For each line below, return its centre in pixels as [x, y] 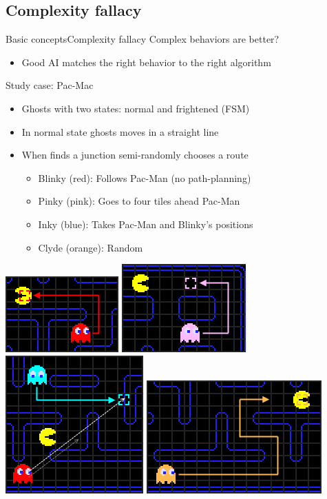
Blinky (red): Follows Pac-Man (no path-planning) [145, 177]
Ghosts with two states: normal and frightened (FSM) [136, 108]
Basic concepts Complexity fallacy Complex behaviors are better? [143, 39]
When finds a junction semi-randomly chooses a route [135, 155]
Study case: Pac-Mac [50, 85]
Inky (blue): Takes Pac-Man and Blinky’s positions [146, 224]
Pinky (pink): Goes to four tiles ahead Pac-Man [139, 201]
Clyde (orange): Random [91, 247]
